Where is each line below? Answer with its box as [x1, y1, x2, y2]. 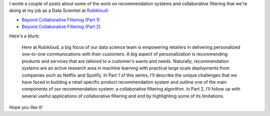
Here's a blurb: [9, 33, 40, 39]
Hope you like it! [9, 105, 42, 111]
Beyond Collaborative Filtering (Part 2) [21, 24, 101, 30]
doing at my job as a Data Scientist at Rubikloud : [9, 7, 109, 13]
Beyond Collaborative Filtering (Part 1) [21, 16, 100, 22]
